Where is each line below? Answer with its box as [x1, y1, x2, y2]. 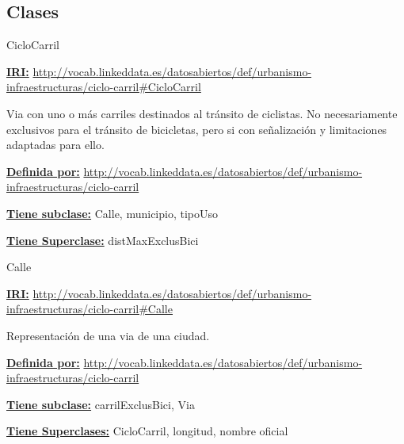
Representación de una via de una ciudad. [6, 327, 210, 343]
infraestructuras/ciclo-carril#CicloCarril [6, 78, 201, 95]
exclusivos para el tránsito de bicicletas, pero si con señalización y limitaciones [6, 121, 387, 137]
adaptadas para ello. [6, 136, 105, 153]
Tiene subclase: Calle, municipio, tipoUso [6, 205, 218, 221]
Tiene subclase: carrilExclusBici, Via [6, 396, 195, 412]
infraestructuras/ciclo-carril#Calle [6, 300, 173, 317]
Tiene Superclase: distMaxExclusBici [6, 232, 199, 248]
